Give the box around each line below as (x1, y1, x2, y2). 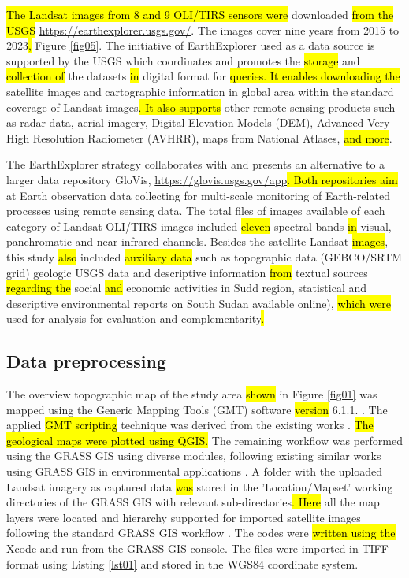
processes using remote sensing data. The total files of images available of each (6, 202, 385, 219)
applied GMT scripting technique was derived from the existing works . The (6, 417, 374, 433)
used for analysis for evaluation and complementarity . (6, 310, 265, 327)
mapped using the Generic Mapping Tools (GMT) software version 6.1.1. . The (6, 401, 388, 417)
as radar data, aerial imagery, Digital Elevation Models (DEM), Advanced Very (6, 114, 390, 131)
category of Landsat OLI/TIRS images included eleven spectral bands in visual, (6, 217, 392, 234)
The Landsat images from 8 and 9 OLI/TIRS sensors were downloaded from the (6, 6, 394, 22)
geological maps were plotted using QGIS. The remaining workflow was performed (6, 432, 403, 448)
